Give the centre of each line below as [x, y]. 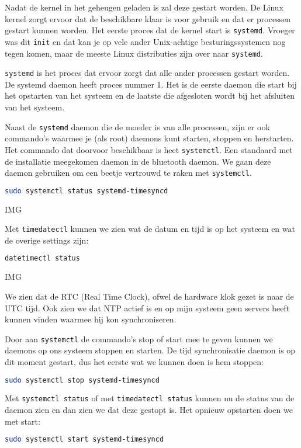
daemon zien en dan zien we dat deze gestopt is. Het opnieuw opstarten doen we [149, 410]
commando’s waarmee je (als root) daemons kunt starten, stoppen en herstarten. [149, 138]
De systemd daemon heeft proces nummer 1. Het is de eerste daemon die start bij [151, 84]
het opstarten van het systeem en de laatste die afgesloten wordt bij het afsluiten [150, 95]
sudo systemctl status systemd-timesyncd [87, 191]
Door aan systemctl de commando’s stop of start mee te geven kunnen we [139, 338]
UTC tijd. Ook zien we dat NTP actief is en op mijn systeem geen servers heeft [147, 308]
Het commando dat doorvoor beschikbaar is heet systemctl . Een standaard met [149, 149]
